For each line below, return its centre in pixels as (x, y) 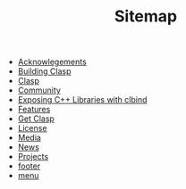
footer (29, 166)
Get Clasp (36, 119)
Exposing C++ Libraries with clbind (82, 100)
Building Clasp (44, 71)
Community (39, 90)
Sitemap (146, 16)
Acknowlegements (52, 62)
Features (34, 110)
